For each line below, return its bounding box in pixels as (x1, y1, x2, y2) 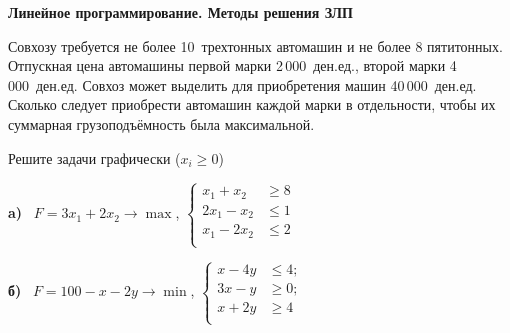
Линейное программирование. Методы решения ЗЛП (8, 2, 353, 22)
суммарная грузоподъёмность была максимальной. (8, 113, 315, 134)
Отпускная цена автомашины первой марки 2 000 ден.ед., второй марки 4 (8, 55, 457, 76)
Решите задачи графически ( (8, 147, 181, 168)
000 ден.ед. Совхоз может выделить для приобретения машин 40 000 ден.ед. (8, 74, 477, 95)
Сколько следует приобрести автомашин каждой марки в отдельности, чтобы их (8, 94, 496, 115)
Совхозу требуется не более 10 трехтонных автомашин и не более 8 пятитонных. (8, 35, 503, 56)
